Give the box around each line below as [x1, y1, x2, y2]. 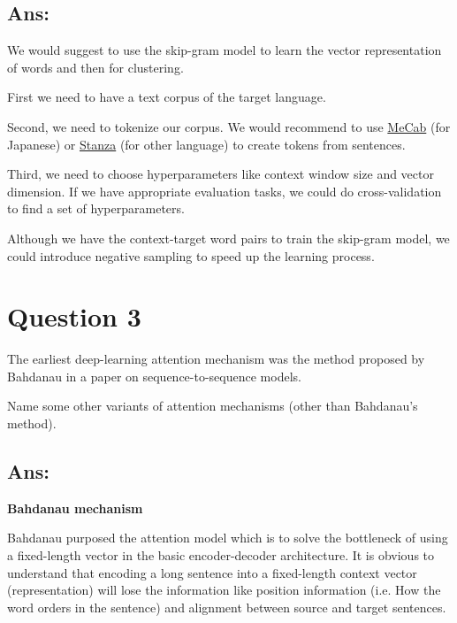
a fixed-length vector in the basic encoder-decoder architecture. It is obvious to [7, 546, 435, 565]
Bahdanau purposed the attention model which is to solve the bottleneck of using [7, 528, 448, 547]
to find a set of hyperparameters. [7, 199, 185, 218]
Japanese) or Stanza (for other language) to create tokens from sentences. [7, 135, 406, 153]
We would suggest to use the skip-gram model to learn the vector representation [7, 41, 442, 59]
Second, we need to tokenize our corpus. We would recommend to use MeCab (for [7, 117, 451, 135]
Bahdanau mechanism [7, 498, 143, 517]
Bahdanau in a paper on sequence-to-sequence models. [7, 366, 301, 385]
